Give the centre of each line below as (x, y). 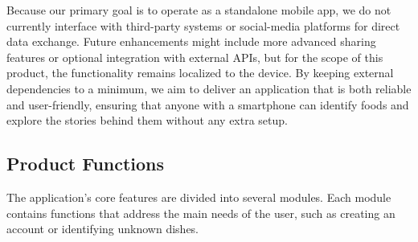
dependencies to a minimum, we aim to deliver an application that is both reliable (209, 88)
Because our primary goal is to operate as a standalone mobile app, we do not (199, 10)
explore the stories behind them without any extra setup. (147, 120)
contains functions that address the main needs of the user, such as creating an (201, 213)
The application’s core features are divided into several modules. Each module (199, 197)
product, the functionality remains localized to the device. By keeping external (200, 73)
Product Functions (86, 164)
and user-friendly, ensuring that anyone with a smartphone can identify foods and (208, 104)
